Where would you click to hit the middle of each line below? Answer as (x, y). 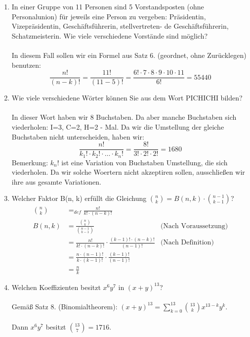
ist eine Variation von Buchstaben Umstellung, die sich (145, 162)
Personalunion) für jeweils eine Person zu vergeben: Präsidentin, (109, 16)
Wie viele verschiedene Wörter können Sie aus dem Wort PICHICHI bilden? (127, 98)
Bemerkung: (30, 162)
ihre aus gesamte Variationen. (56, 181)
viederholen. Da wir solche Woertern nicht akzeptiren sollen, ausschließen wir (128, 172)
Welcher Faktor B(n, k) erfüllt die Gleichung (79, 198)
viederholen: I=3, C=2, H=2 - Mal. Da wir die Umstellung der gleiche (118, 127)
